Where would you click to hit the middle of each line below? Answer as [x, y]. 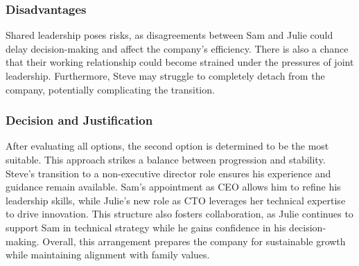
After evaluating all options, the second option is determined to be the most [167, 146]
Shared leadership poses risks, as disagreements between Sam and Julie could [169, 35]
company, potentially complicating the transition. [110, 89]
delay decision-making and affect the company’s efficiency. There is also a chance [177, 48]
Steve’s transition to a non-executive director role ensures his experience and [168, 173]
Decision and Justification [79, 120]
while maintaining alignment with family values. [108, 255]
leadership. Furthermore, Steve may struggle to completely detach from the [165, 76]
